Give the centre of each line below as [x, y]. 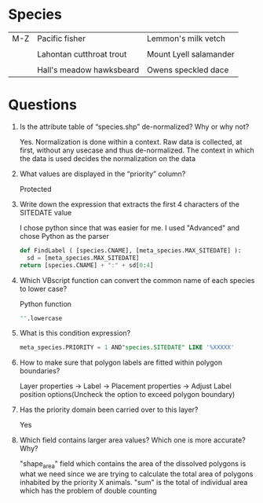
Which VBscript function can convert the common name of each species [137, 280]
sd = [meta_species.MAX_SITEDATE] [83, 258]
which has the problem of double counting [88, 491]
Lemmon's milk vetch [186, 39]
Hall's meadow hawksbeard [88, 70]
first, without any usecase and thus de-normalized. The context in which [137, 150]
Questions [42, 105]
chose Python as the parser [64, 236]
